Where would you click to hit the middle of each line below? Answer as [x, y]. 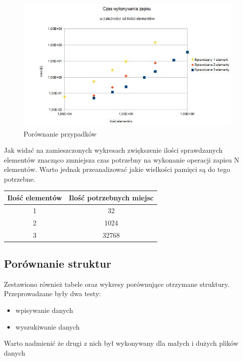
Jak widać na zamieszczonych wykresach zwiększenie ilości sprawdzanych [113, 150]
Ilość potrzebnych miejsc [111, 197]
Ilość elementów [35, 197]
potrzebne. [20, 179]
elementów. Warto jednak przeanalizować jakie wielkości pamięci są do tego [117, 169]
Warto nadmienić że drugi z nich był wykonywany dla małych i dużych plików [121, 343]
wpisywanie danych [44, 310]
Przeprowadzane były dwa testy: [52, 293]
